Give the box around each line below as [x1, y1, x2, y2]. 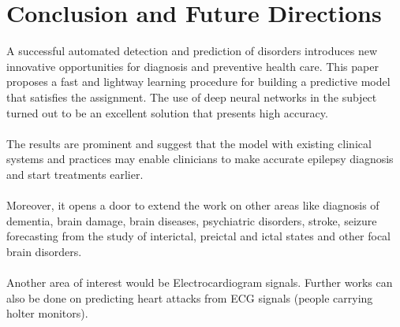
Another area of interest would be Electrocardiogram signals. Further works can [6, 274, 393, 291]
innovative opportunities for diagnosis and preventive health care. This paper [6, 58, 379, 74]
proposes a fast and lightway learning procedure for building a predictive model [6, 73, 391, 90]
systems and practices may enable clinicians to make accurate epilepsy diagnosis [6, 150, 394, 167]
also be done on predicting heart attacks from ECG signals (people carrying [6, 289, 373, 306]
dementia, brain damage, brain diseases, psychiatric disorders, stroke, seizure [6, 212, 377, 229]
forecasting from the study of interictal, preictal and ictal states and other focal [6, 228, 391, 244]
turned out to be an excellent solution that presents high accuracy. [6, 104, 328, 121]
